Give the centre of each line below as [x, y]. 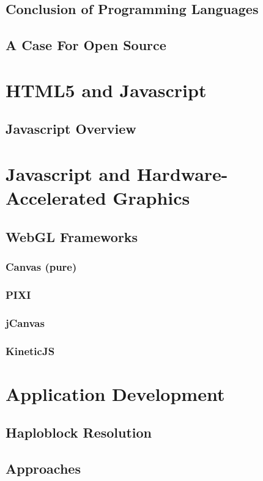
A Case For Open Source [86, 45]
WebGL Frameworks [72, 236]
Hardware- [182, 173]
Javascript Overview [71, 129]
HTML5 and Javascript [106, 90]
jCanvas [25, 322]
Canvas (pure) [41, 266]
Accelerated [56, 198]
